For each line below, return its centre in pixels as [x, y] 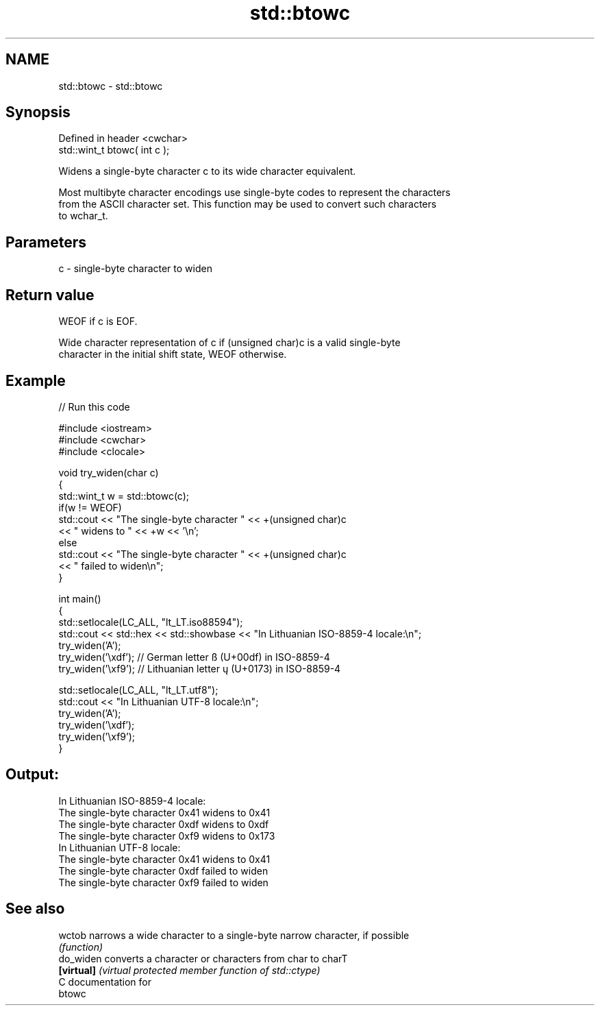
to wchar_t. [83, 216]
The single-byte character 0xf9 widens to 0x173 [167, 836]
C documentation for [105, 982]
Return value [50, 295]
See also [35, 909]
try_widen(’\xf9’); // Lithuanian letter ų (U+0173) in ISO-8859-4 [200, 668]
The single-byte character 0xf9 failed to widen [163, 882]
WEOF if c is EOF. [98, 321]
